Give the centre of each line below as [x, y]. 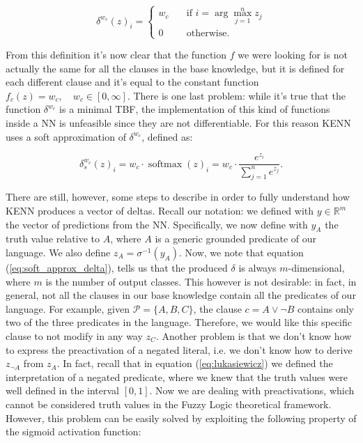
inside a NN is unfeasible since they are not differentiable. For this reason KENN [178, 122]
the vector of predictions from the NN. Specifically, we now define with [157, 224]
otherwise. [208, 33]
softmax [165, 164]
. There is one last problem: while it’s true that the [236, 95]
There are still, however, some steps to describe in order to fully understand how [178, 197]
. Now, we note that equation [241, 252]
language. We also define [58, 252]
